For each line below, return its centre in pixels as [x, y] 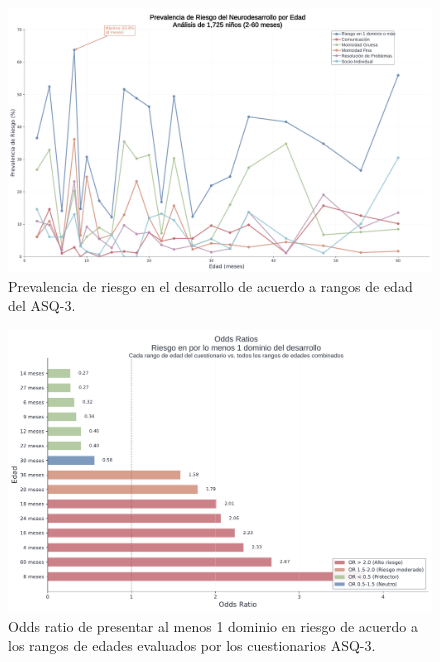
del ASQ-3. [42, 305]
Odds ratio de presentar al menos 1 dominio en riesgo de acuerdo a [213, 625]
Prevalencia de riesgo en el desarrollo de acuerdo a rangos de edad [210, 285]
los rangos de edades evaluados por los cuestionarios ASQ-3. [192, 645]
